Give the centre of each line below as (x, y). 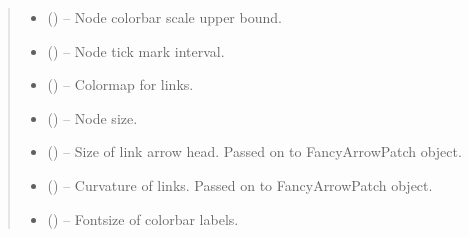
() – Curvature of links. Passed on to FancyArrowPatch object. (240, 184)
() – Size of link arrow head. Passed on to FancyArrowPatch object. (254, 151)
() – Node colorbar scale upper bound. (164, 17)
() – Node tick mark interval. (136, 50)
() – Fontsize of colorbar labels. (143, 218)
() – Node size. (92, 117)
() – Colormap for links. (120, 84)
